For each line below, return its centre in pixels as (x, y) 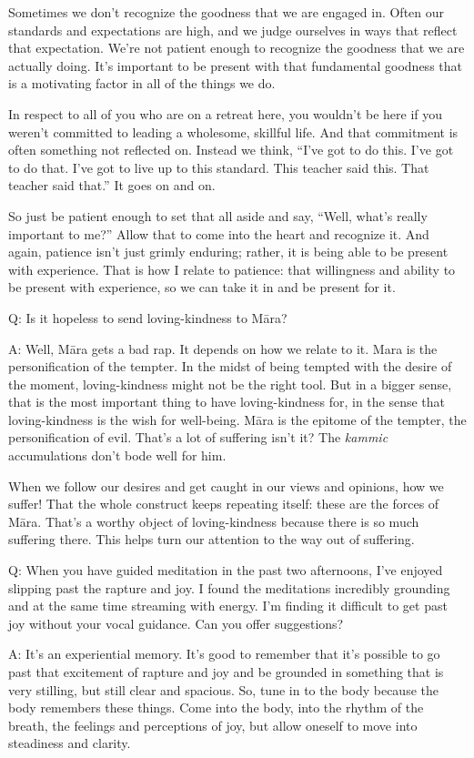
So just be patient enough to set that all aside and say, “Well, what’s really (218, 215)
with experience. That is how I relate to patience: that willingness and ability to (232, 269)
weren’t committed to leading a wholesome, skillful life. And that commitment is (233, 131)
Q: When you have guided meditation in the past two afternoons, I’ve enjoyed (226, 570)
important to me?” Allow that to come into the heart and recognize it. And (219, 233)
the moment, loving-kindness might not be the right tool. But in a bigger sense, (230, 384)
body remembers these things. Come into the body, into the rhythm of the (216, 707)
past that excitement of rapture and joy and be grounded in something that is (226, 672)
